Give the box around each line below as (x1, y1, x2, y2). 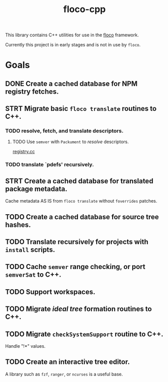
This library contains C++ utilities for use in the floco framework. (5, 32, 139, 38)
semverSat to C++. (5, 271, 62, 279)
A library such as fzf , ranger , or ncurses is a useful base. (5, 371, 123, 377)
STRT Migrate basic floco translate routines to (5, 104, 157, 113)
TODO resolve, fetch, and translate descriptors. (5, 128, 124, 135)
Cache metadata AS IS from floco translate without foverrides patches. (5, 198, 157, 204)
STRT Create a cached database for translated (5, 176, 153, 185)
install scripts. (5, 245, 55, 254)
